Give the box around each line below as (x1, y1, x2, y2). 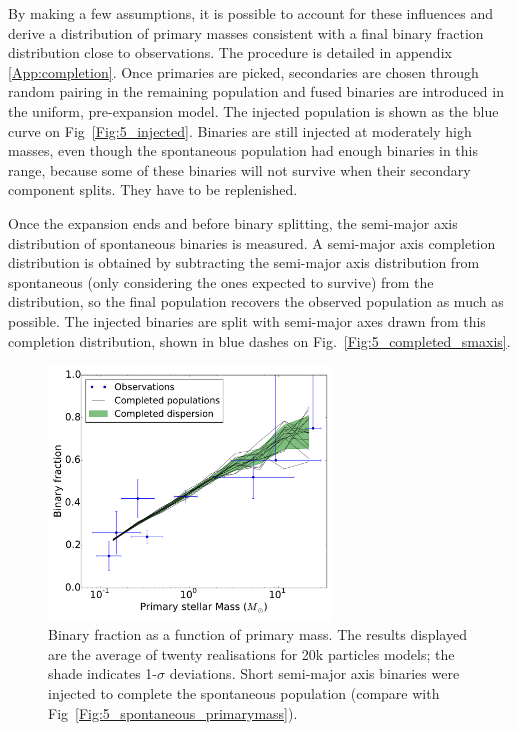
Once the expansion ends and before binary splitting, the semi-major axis (8, 212, 458, 233)
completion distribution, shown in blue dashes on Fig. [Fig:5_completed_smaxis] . (8, 330, 511, 351)
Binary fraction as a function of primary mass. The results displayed (48, 624, 467, 645)
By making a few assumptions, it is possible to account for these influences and (8, 3, 493, 23)
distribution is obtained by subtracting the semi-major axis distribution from (8, 252, 480, 273)
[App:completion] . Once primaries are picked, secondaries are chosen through (8, 61, 479, 82)
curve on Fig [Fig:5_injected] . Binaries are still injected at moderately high (8, 120, 472, 141)
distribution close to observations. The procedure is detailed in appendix (8, 42, 452, 63)
